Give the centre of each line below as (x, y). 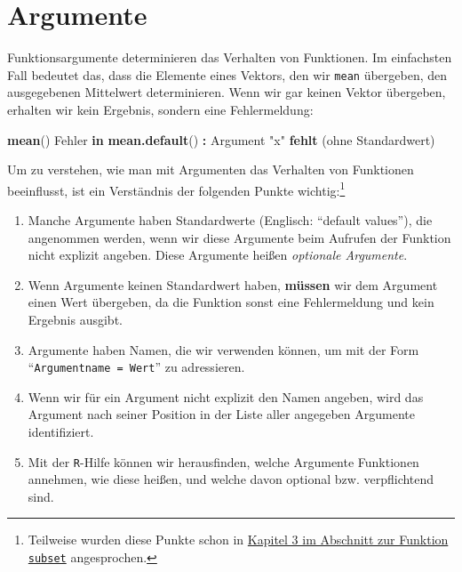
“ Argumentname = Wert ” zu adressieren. (136, 367)
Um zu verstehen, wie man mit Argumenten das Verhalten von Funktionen (211, 169)
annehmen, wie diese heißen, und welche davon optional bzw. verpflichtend (231, 479)
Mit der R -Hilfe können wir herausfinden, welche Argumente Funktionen (223, 461)
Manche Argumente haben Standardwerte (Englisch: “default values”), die (230, 220)
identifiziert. (61, 431)
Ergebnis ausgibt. (75, 319)
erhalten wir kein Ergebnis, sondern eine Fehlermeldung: (160, 109)
